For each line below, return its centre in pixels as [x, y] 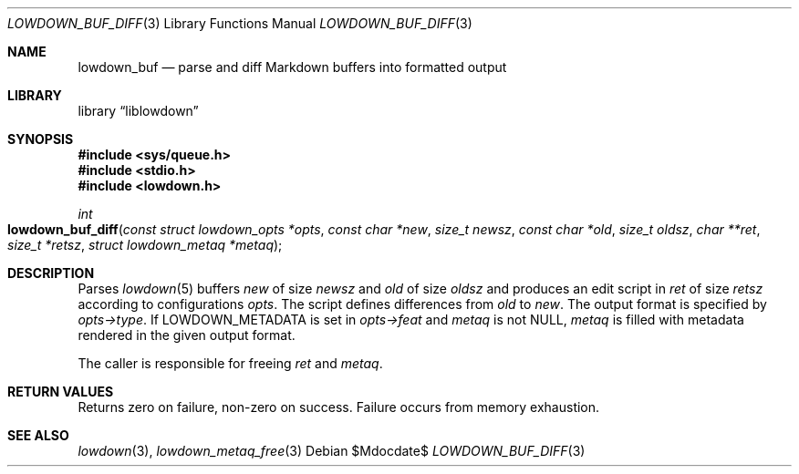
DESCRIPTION [51, 273]
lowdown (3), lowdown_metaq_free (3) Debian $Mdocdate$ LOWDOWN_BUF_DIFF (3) [332, 451]
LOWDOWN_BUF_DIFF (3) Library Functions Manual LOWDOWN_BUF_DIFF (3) [240, 23]
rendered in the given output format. [187, 335]
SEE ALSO [38, 435]
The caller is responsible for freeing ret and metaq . [230, 363]
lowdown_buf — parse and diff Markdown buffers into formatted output [292, 67]
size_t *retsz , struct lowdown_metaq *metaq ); [145, 245]
